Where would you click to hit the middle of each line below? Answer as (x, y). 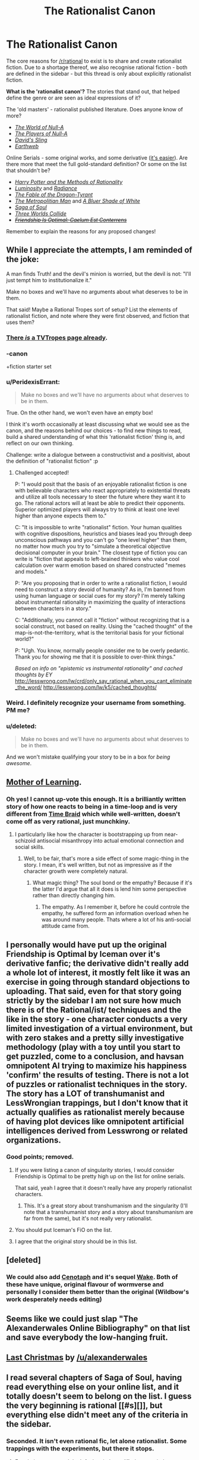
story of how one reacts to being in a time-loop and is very (92, 806)
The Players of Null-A (41, 133)
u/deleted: (21, 726)
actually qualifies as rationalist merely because (96, 1112)
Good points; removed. (40, 1157)
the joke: (23, 259)
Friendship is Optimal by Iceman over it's (83, 954)
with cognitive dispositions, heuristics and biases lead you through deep (103, 534)
